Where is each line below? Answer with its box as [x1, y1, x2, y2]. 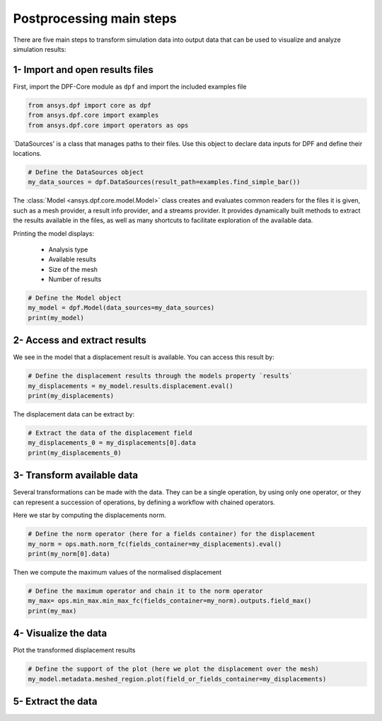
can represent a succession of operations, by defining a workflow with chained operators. [13, 498, 276, 506]
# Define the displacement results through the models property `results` [28, 372, 294, 380]
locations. [13, 149, 42, 157]
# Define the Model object [28, 294, 122, 302]
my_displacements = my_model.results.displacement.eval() [28, 382, 233, 390]
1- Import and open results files [13, 64, 154, 76]
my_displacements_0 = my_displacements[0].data [28, 439, 196, 447]
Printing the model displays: [13, 229, 95, 237]
